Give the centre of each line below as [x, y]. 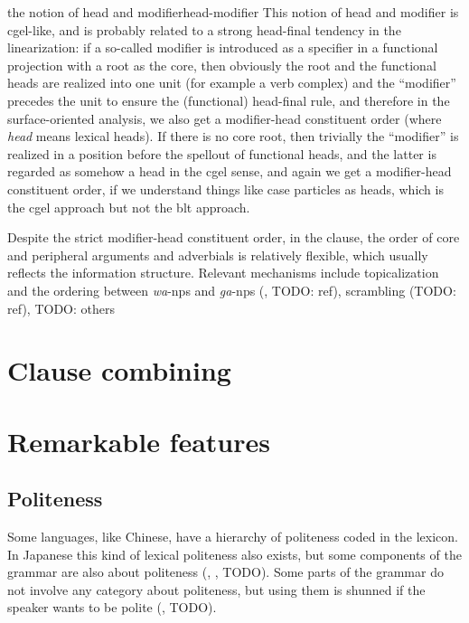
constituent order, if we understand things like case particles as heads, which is [225, 189]
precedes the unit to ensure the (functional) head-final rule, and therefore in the [229, 100]
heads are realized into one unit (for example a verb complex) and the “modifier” [232, 83]
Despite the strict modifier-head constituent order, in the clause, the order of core [234, 237]
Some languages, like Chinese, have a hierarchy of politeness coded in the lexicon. [233, 537]
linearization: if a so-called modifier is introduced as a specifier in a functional [223, 47]
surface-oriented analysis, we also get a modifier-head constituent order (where [225, 118]
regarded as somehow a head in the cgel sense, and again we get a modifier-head [230, 171]
